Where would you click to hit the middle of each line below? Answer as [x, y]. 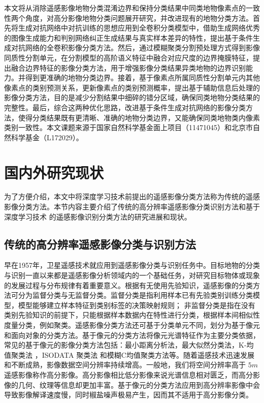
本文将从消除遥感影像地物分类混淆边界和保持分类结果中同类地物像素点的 [125, 8]
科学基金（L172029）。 [47, 137]
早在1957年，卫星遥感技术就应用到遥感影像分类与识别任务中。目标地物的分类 [132, 265]
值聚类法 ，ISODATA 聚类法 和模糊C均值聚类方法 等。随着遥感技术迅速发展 [129, 354]
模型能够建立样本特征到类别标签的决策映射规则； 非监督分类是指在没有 [137, 305]
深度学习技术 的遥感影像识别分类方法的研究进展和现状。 [98, 216]
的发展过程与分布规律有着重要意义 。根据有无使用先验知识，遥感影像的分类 [128, 285]
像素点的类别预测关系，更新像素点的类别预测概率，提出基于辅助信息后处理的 [132, 87]
